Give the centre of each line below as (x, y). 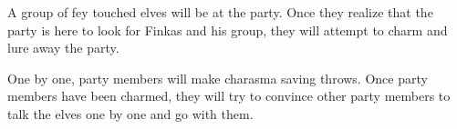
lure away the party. (63, 48)
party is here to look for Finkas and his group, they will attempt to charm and (228, 30)
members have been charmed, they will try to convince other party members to (229, 96)
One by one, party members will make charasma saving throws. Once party (218, 78)
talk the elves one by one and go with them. (130, 113)
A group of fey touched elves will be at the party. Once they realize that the (220, 12)
